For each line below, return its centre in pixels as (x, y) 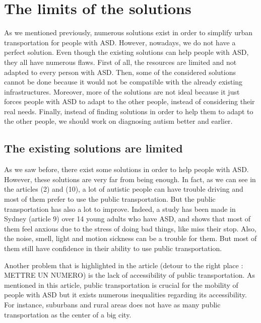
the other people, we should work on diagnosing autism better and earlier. (118, 121)
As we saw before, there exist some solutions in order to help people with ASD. (126, 169)
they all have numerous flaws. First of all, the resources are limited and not (120, 62)
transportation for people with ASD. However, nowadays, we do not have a (120, 42)
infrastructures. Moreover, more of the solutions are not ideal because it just (122, 91)
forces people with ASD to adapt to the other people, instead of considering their (129, 101)
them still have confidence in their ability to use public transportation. (113, 248)
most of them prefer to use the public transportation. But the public (110, 199)
